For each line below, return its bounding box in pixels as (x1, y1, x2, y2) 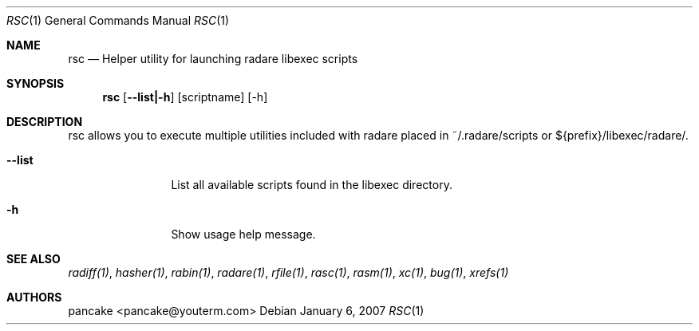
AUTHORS (6, 290, 62, 304)
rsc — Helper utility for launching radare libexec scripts (68, 52, 358, 65)
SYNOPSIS (6, 77, 65, 90)
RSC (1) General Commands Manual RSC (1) (6, 14, 230, 27)
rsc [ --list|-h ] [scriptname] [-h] (102, 90, 268, 104)
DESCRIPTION (6, 115, 83, 128)
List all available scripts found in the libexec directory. (171, 178, 452, 191)
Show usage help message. (171, 227, 316, 241)
